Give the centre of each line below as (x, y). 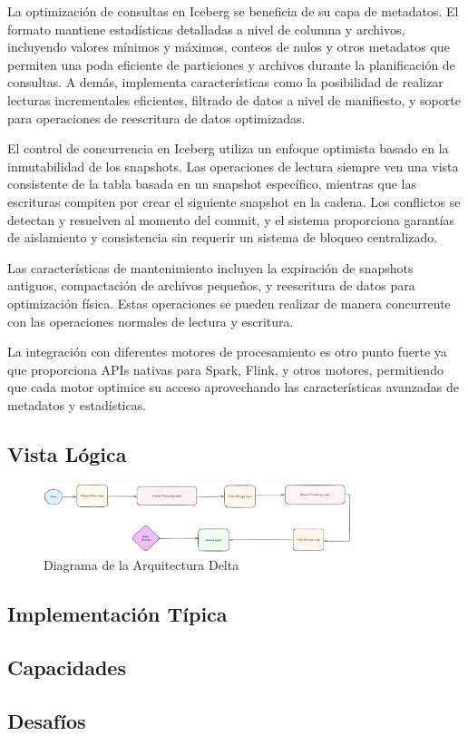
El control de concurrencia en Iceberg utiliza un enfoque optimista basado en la (228, 148)
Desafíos (47, 720)
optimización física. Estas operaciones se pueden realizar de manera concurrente (229, 303)
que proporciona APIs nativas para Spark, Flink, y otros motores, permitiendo (225, 369)
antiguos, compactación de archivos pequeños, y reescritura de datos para (211, 285)
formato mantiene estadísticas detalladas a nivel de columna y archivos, (206, 29)
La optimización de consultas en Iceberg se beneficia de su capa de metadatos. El (233, 11)
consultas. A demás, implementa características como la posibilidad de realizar (225, 82)
